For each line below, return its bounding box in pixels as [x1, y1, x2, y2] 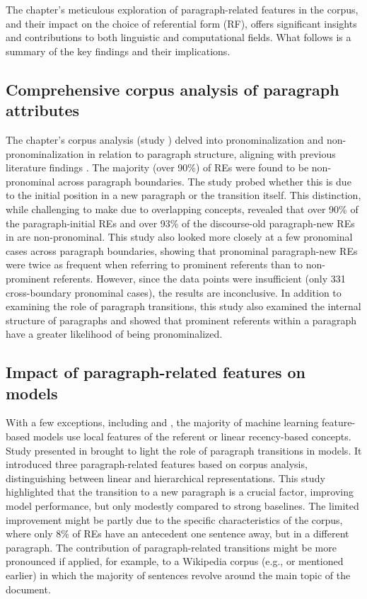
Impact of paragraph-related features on [6, 361, 306, 383]
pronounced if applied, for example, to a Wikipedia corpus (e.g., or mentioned [6, 554, 344, 569]
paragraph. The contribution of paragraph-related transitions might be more [6, 540, 337, 554]
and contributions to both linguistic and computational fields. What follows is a [6, 30, 351, 45]
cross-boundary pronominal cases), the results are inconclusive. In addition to [6, 285, 342, 299]
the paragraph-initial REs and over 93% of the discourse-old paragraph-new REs [6, 215, 355, 230]
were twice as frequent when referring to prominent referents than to [6, 257, 303, 272]
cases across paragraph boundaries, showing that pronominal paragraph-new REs [6, 243, 358, 258]
